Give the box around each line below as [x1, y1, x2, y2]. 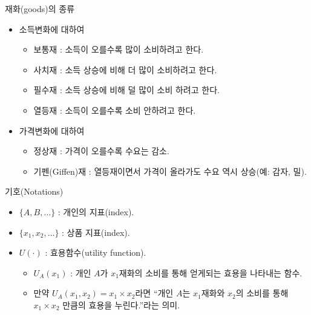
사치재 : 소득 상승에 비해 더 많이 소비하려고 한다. [33, 63, 217, 76]
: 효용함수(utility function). [45, 246, 146, 259]
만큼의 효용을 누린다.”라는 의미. [62, 298, 180, 311]
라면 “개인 [135, 287, 174, 299]
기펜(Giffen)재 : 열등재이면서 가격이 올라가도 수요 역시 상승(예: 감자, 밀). [33, 164, 307, 177]
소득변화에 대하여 [19, 22, 85, 35]
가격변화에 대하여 [19, 124, 85, 137]
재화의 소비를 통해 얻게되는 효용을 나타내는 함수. [119, 266, 303, 279]
